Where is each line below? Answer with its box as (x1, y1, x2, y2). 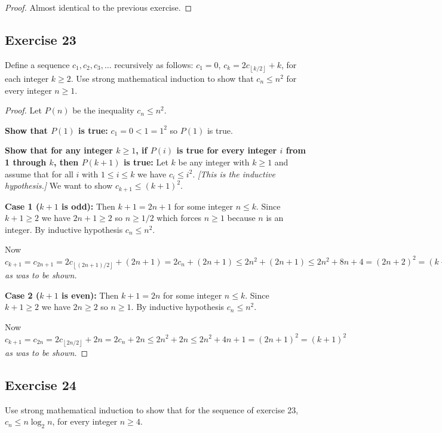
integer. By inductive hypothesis (5, 223, 123, 235)
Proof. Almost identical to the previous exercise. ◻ (5, 1, 192, 13)
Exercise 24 (5, 375, 76, 394)
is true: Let (123, 155, 168, 168)
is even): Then (62, 288, 119, 301)
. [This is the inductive (192, 167, 275, 180)
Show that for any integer (5, 144, 113, 156)
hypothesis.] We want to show (5, 179, 113, 192)
